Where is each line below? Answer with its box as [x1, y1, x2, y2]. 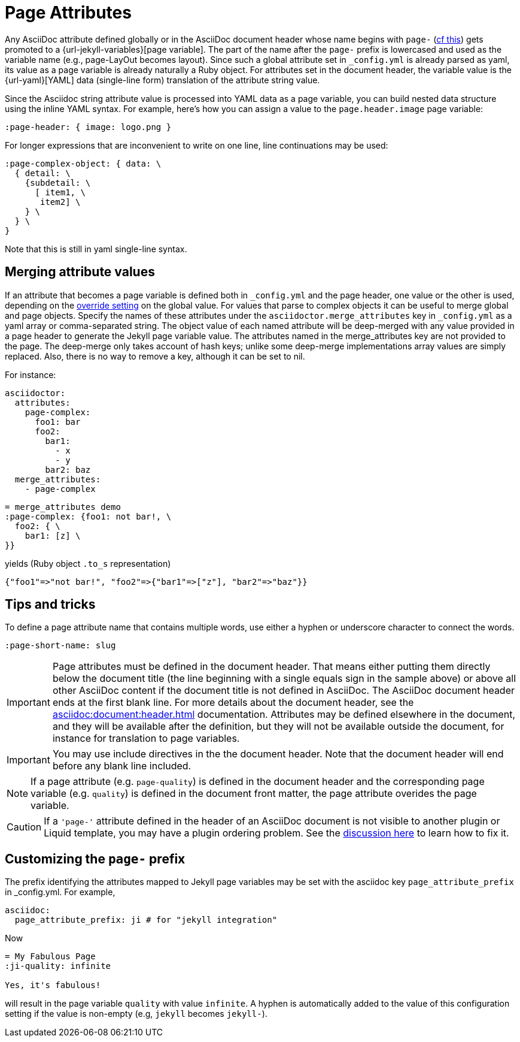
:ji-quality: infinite [5, 961, 111, 971]
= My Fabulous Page [5, 952, 96, 962]
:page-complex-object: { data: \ [5, 158, 162, 168]
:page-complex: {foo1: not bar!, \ [5, 511, 172, 521]
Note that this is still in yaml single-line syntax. [5, 243, 187, 254]
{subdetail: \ [25, 177, 91, 188]
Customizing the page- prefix [5, 851, 186, 866]
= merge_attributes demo [5, 502, 121, 512]
